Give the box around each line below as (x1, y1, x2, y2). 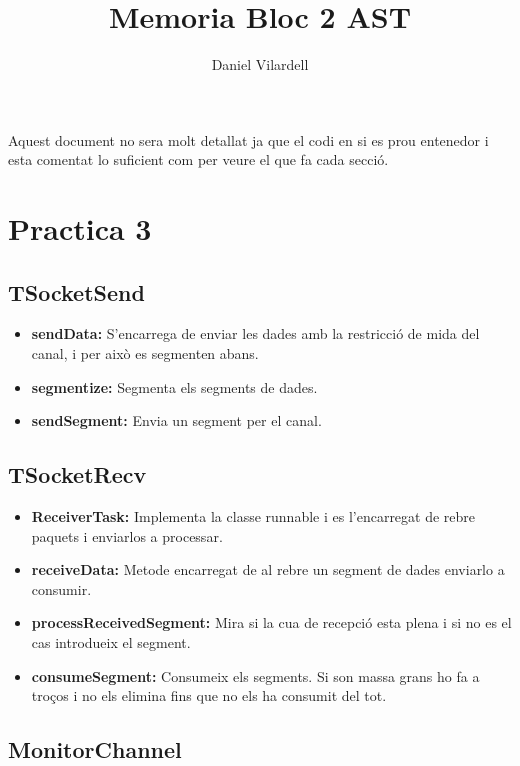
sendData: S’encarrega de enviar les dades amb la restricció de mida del (31, 323, 480, 344)
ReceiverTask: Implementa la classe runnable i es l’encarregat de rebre (31, 506, 476, 527)
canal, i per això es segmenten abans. (31, 343, 259, 364)
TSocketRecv (8, 459, 147, 490)
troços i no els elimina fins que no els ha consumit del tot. (31, 685, 387, 706)
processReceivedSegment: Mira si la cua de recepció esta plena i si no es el (31, 612, 512, 633)
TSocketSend (8, 276, 145, 307)
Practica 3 (8, 208, 152, 249)
